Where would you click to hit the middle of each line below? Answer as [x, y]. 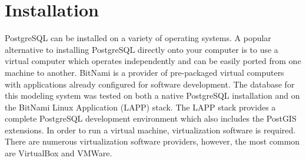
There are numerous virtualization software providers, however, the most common [152, 141]
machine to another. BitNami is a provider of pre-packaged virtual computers [144, 72]
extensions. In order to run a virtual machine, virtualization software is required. [150, 130]
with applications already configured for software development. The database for [150, 84]
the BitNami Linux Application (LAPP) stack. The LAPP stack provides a [140, 107]
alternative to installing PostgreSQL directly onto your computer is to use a [142, 49]
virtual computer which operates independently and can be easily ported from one [153, 61]
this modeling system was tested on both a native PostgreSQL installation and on [152, 95]
